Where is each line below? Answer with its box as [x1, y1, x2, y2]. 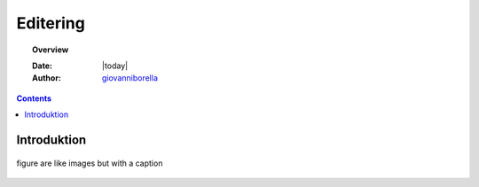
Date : [32, 60, 53, 71]
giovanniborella [102, 73, 159, 83]
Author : [32, 73, 62, 83]
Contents [16, 93, 52, 104]
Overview [32, 44, 69, 55]
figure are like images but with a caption [16, 158, 163, 168]
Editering [16, 13, 86, 33]
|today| [102, 60, 129, 71]
